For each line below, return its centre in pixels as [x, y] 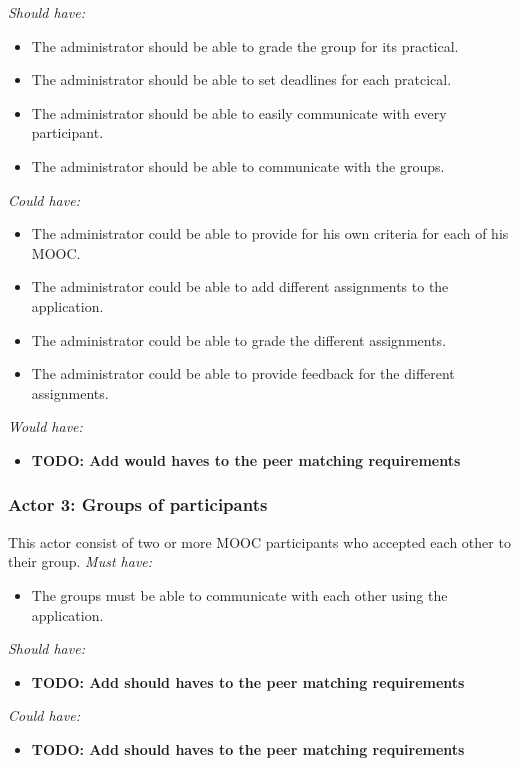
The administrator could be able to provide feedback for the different [243, 373]
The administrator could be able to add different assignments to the [240, 286]
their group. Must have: [80, 561]
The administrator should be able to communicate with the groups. [238, 165]
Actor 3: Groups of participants [138, 504]
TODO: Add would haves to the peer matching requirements [246, 459]
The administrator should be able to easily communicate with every [239, 112]
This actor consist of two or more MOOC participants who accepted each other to [259, 541]
